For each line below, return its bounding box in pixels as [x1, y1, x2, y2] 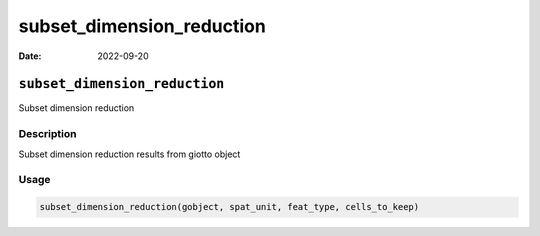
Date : [18, 50, 42, 62]
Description [18, 127, 77, 141]
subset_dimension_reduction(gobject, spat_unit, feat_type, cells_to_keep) [39, 201, 420, 213]
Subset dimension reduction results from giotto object [18, 148, 241, 160]
